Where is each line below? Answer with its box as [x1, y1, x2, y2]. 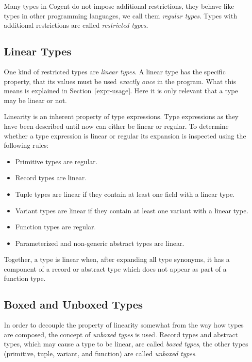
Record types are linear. [15, 172, 87, 183]
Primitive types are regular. [15, 156, 98, 166]
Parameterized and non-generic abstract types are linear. [15, 238, 185, 248]
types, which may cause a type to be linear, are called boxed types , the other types [4, 339, 248, 349]
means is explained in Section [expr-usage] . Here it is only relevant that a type [4, 86, 238, 96]
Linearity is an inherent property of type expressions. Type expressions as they [4, 111, 239, 121]
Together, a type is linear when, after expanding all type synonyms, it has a [4, 254, 230, 264]
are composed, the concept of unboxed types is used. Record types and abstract [4, 329, 238, 339]
